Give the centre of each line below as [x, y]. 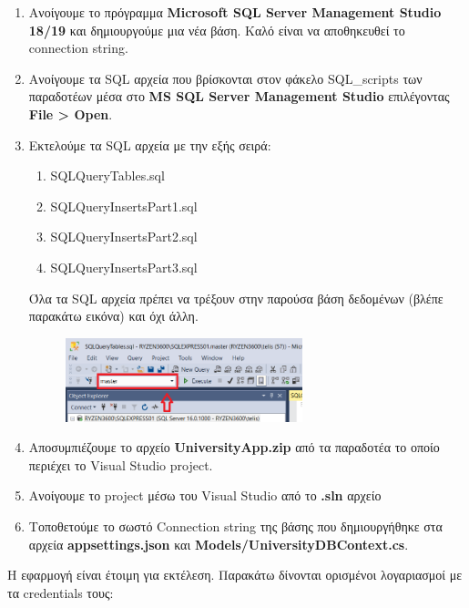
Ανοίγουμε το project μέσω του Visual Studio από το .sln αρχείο [205, 495]
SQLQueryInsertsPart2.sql [124, 237]
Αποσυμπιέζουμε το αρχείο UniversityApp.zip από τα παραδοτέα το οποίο [234, 447]
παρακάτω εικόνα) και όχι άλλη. [113, 316]
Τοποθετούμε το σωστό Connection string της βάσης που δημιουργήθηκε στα [235, 526]
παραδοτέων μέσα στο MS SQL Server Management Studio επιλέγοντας [239, 96]
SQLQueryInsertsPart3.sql [124, 267]
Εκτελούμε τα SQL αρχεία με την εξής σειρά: [150, 144]
